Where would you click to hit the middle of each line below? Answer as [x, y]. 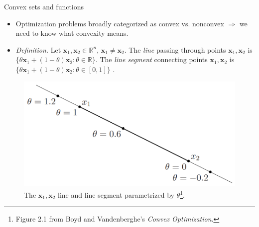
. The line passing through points [175, 49]
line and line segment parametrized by [116, 194]
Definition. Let [38, 49]
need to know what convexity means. [72, 33]
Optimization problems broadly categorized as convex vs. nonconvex [120, 23]
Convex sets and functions [44, 6]
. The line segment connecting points [151, 59]
